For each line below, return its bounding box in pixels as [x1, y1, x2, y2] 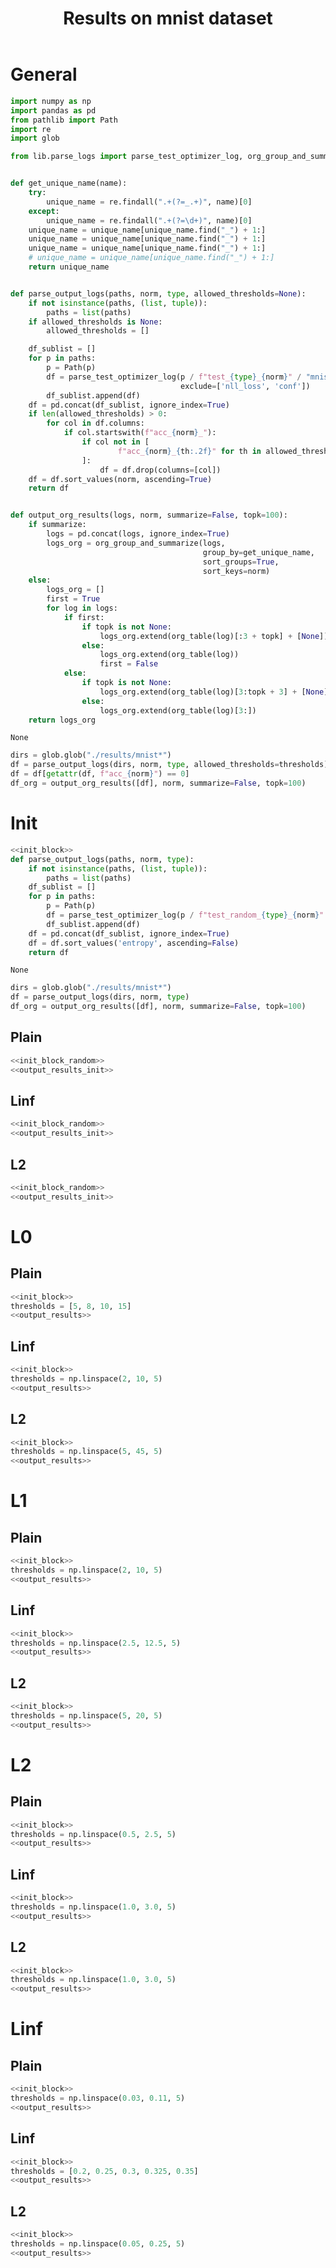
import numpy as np [10, 96, 92, 106]
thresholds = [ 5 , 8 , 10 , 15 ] [10, 1301, 132, 1311]
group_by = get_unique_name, [202, 547, 315, 557]
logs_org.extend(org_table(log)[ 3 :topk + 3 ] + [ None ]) [99, 687, 333, 697]
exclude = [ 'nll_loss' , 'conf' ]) [180, 381, 311, 391]
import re [10, 124, 52, 134]
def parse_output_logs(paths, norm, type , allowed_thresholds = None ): [10, 288, 307, 299]
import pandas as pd [10, 105, 97, 116]
